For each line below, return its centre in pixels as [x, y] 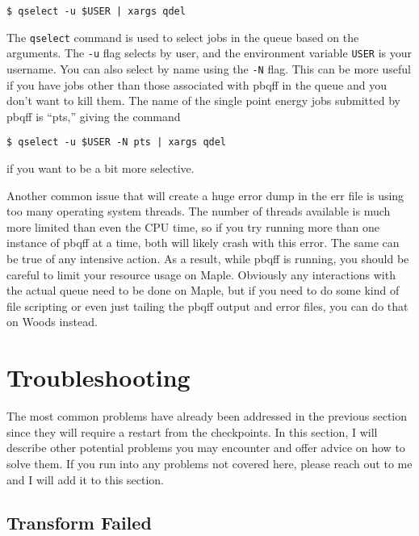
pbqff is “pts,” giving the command [94, 116]
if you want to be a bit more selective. [101, 168]
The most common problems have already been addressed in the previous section [207, 416]
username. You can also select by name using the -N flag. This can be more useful [209, 68]
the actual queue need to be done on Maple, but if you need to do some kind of [203, 290]
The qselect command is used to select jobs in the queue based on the [183, 37]
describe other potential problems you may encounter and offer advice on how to [206, 448]
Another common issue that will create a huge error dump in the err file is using [205, 195]
